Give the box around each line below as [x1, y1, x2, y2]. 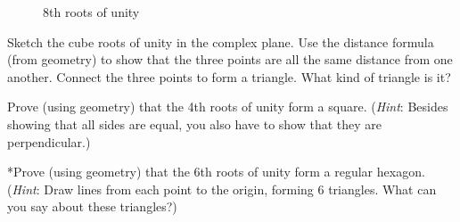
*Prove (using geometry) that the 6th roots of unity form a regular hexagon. [7, 162, 425, 181]
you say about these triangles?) [7, 197, 177, 216]
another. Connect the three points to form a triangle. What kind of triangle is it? [7, 67, 451, 86]
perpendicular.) [7, 132, 91, 151]
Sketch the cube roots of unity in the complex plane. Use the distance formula [7, 32, 434, 51]
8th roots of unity [43, 3, 140, 21]
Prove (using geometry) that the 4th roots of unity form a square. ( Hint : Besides [7, 97, 448, 116]
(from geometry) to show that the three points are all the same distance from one [7, 50, 453, 69]
